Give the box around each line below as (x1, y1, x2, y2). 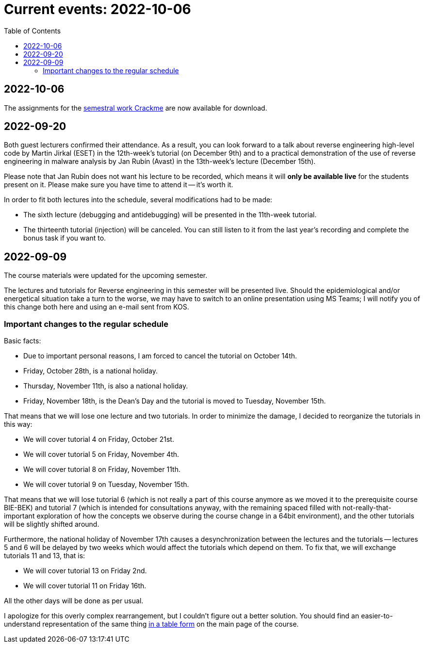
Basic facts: (4, 337, 41, 345)
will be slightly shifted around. (4, 520, 99, 529)
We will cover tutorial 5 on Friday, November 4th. (23, 450, 179, 459)
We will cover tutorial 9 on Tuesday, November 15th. (23, 480, 189, 489)
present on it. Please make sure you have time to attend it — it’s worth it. (4, 180, 233, 189)
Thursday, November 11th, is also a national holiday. (23, 382, 188, 390)
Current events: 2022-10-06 (4, 1, 191, 17)
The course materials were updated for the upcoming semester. (4, 271, 208, 280)
